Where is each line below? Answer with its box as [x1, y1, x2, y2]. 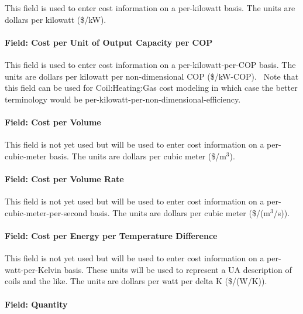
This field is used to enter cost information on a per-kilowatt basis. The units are [5, 2, 295, 13]
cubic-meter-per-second [5, 206, 88, 219]
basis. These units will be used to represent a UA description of [64, 263, 292, 275]
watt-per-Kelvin [5, 263, 61, 275]
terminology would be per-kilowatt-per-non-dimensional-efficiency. [5, 93, 241, 105]
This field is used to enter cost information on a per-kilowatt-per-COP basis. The [5, 58, 296, 70]
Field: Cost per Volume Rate [5, 172, 124, 185]
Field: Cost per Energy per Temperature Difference [5, 229, 218, 241]
